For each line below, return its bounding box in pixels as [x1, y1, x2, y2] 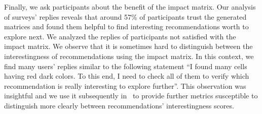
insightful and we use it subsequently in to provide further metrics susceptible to [4, 90, 258, 101]
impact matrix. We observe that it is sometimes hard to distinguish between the [4, 41, 253, 51]
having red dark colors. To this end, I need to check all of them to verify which [4, 71, 249, 81]
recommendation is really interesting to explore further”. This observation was [4, 80, 246, 91]
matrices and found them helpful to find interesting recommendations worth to [4, 21, 249, 32]
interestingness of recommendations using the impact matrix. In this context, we [4, 50, 254, 61]
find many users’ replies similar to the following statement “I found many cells [4, 61, 247, 71]
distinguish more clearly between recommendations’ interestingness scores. [4, 100, 234, 110]
